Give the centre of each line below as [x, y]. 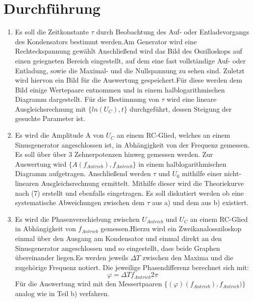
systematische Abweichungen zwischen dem [80, 202]
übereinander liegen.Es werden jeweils [72, 257]
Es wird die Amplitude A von [59, 135]
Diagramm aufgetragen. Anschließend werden [83, 173]
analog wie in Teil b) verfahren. [62, 293]
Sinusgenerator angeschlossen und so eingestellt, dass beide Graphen [117, 248]
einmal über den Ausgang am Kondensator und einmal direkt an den [118, 238]
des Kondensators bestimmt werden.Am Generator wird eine [106, 41]
